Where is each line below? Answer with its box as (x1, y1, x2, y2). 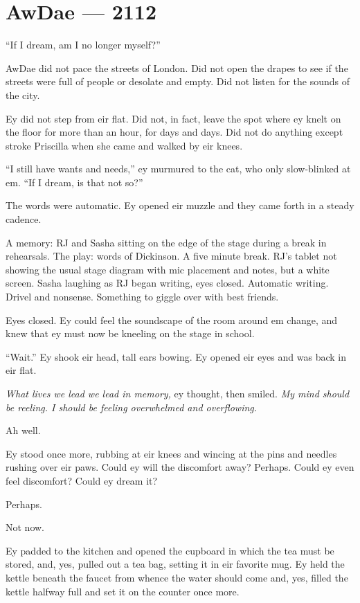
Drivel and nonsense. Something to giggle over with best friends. (6, 289, 279, 304)
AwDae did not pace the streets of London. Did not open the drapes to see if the (6, 60, 348, 75)
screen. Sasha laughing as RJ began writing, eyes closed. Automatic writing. (6, 276, 329, 290)
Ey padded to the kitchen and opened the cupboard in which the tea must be (6, 543, 334, 557)
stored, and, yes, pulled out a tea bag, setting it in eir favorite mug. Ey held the (6, 557, 345, 571)
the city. (6, 87, 40, 102)
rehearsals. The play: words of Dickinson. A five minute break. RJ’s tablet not (6, 249, 337, 263)
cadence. (6, 212, 42, 226)
